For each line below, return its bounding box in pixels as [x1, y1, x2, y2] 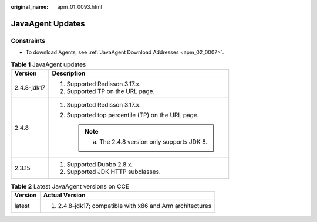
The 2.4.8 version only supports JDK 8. [99, 138, 208, 146]
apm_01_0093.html [57, 4, 102, 10]
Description [52, 69, 86, 77]
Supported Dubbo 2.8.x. [66, 160, 133, 168]
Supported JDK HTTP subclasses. [66, 168, 161, 176]
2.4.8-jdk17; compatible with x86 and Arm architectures [58, 202, 211, 210]
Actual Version [43, 191, 86, 199]
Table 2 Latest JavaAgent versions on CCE [11, 182, 129, 190]
